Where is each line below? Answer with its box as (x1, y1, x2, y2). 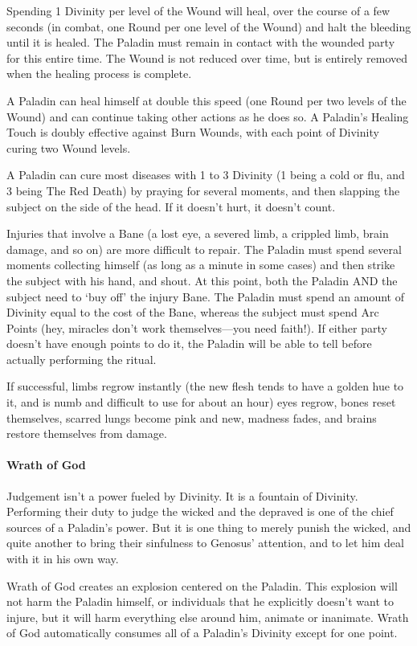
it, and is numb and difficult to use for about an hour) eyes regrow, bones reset (6, 394, 396, 411)
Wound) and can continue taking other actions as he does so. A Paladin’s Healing (6, 108, 409, 125)
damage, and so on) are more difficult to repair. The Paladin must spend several (6, 240, 402, 257)
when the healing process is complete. (6, 65, 192, 82)
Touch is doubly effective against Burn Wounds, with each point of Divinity (6, 124, 379, 141)
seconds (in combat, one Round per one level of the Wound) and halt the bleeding (6, 18, 411, 35)
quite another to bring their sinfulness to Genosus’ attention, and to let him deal (6, 534, 404, 551)
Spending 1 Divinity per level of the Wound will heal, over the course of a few (6, 2, 390, 18)
